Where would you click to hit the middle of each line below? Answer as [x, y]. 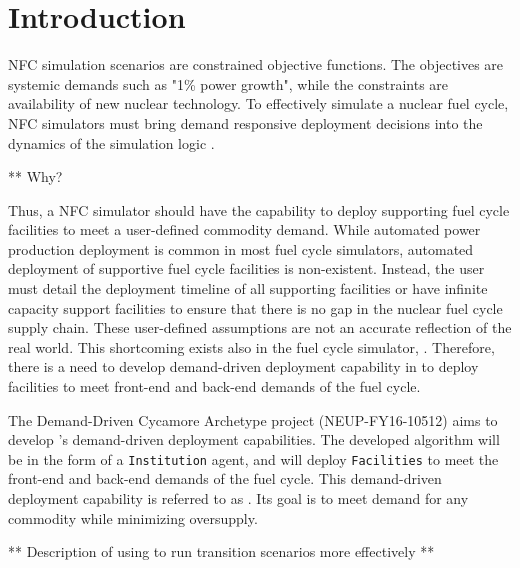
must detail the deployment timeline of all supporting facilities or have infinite [248, 288]
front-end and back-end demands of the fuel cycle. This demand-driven [225, 478]
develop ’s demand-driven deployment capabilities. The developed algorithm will [254, 439]
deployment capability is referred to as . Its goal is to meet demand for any [238, 498]
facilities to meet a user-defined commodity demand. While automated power [244, 229]
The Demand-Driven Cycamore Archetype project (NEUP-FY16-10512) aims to [253, 419]
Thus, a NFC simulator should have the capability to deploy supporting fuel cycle [259, 209]
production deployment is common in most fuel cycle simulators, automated [241, 248]
